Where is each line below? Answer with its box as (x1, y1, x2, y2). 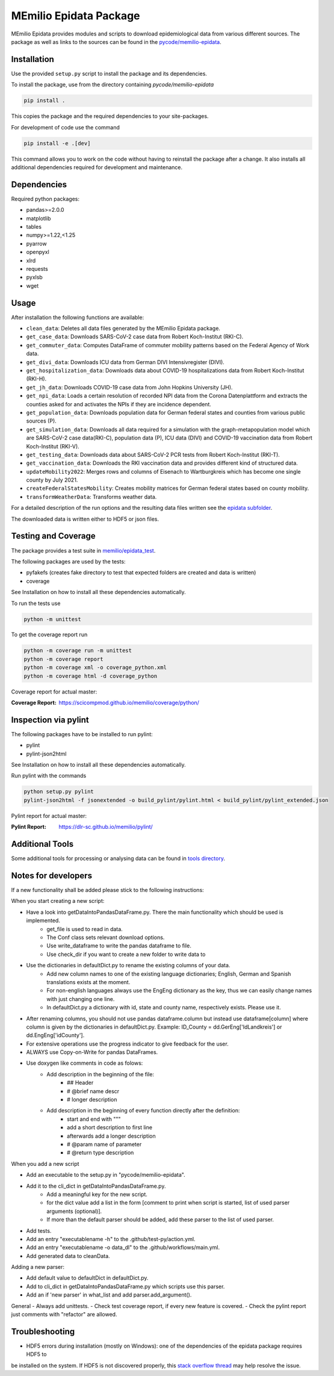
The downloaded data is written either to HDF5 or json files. (11, 515, 159, 522)
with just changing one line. (46, 995, 115, 1002)
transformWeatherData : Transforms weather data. (26, 493, 157, 500)
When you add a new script (11, 1160, 79, 1167)
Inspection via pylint (11, 714, 90, 725)
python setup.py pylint (23, 789, 94, 795)
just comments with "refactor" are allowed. (11, 1311, 117, 1318)
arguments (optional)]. (46, 1207, 102, 1215)
